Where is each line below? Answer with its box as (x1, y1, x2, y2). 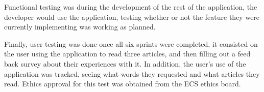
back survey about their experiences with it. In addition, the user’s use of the (4, 58, 246, 69)
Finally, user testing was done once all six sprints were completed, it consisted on (4, 38, 258, 49)
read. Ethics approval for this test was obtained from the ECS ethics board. (4, 78, 241, 89)
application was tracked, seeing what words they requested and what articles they (4, 68, 260, 79)
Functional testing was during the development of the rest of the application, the (4, 2, 257, 12)
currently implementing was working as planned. (4, 21, 156, 32)
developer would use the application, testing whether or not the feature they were (4, 11, 260, 22)
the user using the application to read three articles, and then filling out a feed (4, 48, 251, 59)
